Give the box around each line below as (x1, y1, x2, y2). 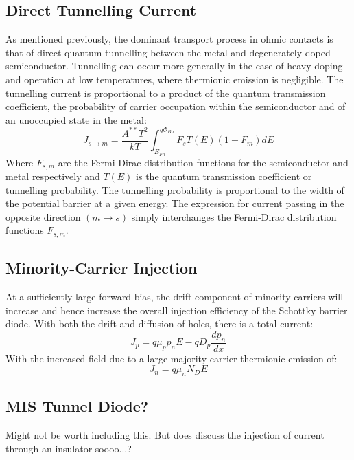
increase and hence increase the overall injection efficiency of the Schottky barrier (5, 303, 348, 317)
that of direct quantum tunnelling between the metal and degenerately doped (5, 45, 331, 59)
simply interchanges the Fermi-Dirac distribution (131, 209, 337, 223)
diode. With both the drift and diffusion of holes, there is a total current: (5, 316, 314, 331)
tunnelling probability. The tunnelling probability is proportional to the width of (5, 182, 344, 197)
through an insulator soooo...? (5, 441, 132, 455)
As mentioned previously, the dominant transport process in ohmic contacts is (5, 32, 333, 46)
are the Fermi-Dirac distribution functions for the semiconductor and (58, 155, 349, 169)
